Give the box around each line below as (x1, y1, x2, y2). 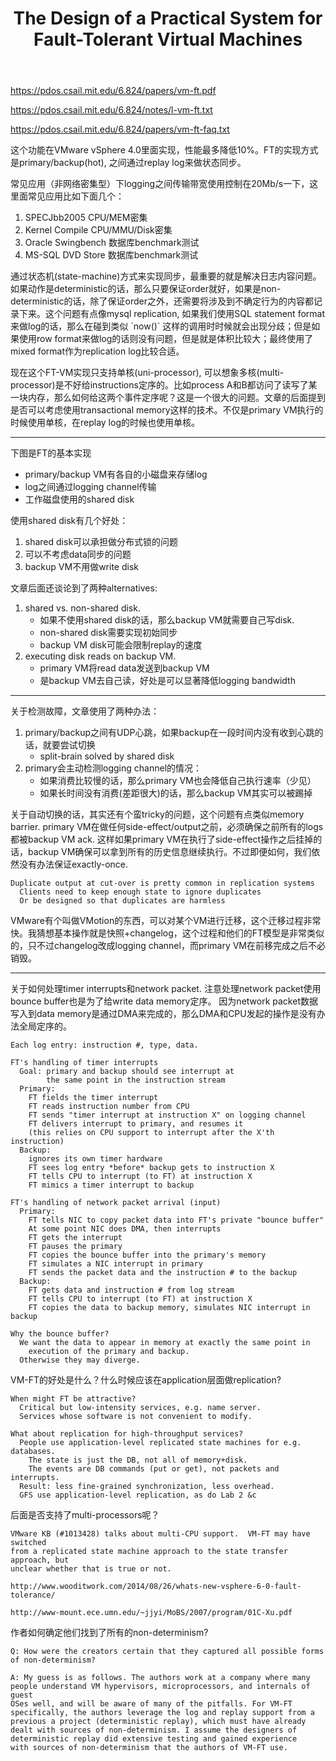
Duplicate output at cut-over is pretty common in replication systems (10, 878, 315, 889)
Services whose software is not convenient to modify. (19, 1412, 253, 1422)
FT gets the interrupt (28, 1233, 123, 1243)
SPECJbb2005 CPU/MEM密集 (24, 212, 148, 224)
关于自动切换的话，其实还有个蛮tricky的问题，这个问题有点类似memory (10, 808, 305, 821)
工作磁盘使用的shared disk (24, 493, 135, 506)
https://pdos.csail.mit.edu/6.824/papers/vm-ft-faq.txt (10, 123, 230, 136)
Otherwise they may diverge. (19, 1355, 141, 1366)
